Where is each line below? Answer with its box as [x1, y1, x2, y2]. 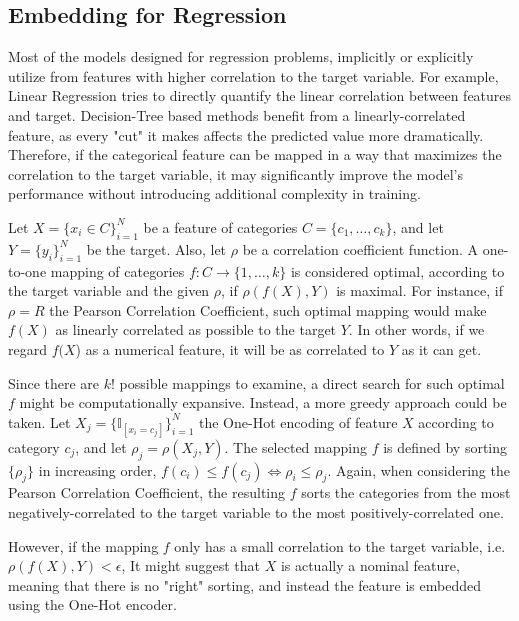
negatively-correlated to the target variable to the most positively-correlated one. [8, 502, 504, 523]
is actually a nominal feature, [280, 555, 460, 576]
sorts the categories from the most [301, 482, 511, 503]
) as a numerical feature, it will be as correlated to [75, 338, 385, 359]
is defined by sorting [383, 436, 508, 457]
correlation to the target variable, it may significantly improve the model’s [8, 163, 463, 184]
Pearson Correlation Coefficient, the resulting [8, 482, 286, 503]
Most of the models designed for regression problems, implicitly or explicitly [8, 46, 474, 67]
